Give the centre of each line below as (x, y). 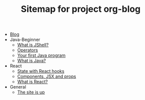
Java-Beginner (25, 40)
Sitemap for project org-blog (81, 9)
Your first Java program (41, 55)
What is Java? (31, 61)
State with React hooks (41, 71)
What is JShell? (33, 45)
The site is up (31, 92)
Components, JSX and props (47, 76)
